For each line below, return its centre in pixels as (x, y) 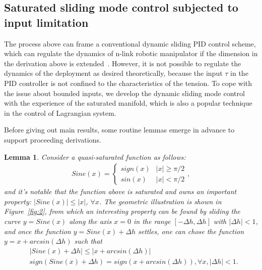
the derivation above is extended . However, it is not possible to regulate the (123, 63)
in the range (152, 221)
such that (88, 241)
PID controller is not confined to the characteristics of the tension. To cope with (128, 83)
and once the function (38, 231)
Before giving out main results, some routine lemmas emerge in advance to (119, 130)
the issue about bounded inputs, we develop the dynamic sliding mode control (124, 93)
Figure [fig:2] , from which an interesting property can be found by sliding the (122, 211)
